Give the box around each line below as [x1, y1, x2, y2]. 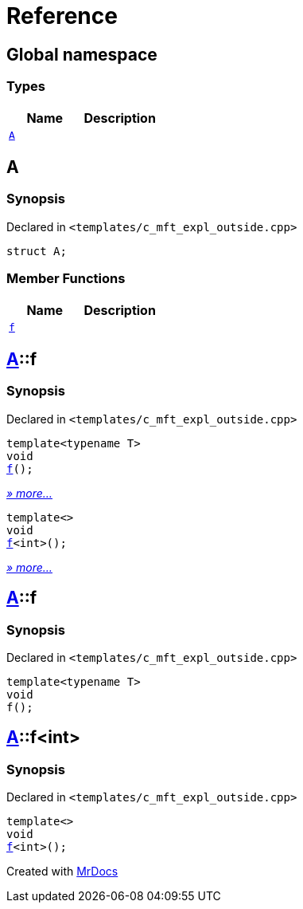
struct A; [6, 244, 67, 258]
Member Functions [6, 270, 126, 287]
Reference [6, 2, 118, 30]
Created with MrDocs [6, 864, 118, 879]
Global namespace [6, 44, 157, 65]
